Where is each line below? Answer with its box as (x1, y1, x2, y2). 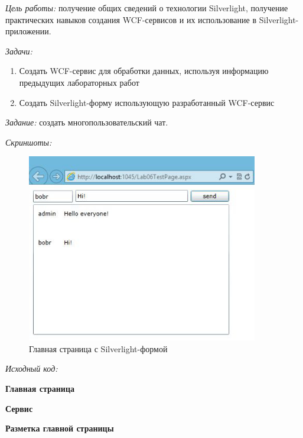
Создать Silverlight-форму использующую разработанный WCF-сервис (19, 96, 275, 108)
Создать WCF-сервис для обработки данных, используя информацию (19, 65, 269, 77)
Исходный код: (5, 362, 58, 375)
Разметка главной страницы (5, 422, 114, 434)
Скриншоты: (5, 136, 52, 148)
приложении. (5, 25, 51, 37)
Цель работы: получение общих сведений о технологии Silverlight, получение (5, 2, 288, 14)
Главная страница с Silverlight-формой (29, 342, 168, 355)
